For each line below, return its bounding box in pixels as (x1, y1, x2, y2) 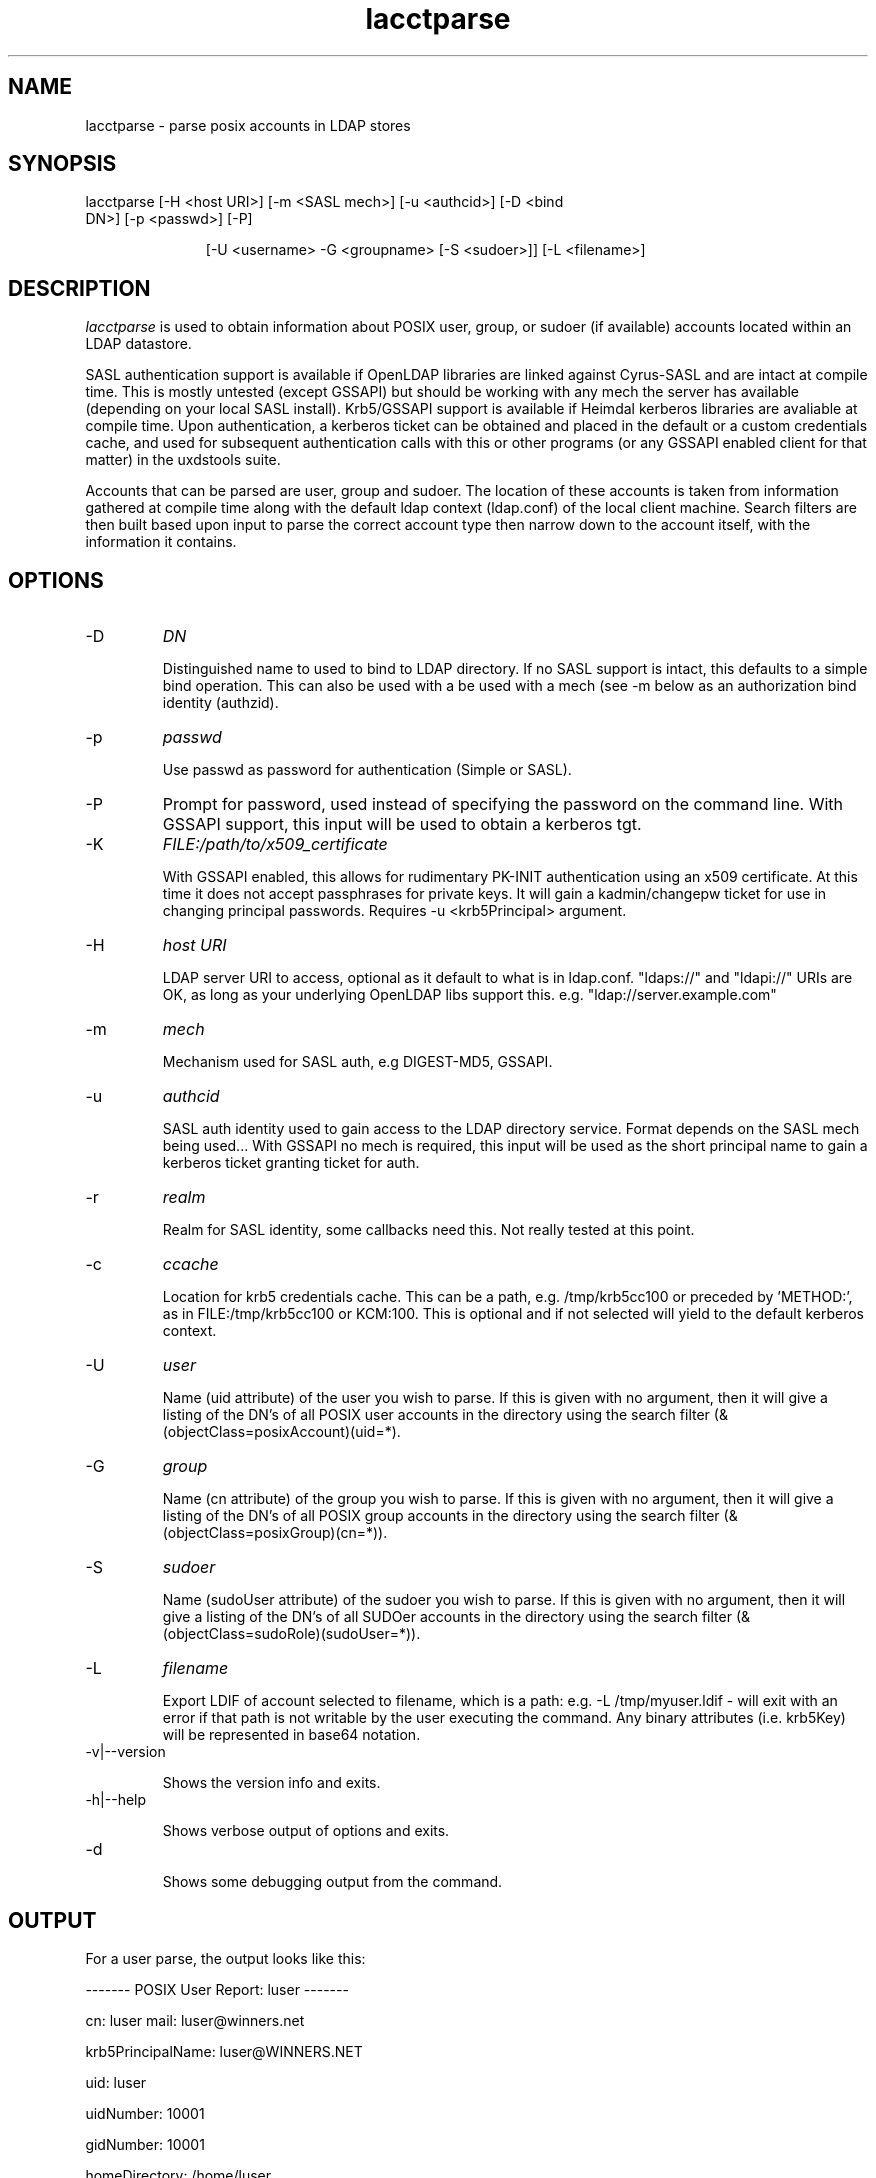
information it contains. (85, 533, 237, 551)
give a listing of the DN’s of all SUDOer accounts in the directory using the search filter (162, 1608, 732, 1626)
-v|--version (85, 1743, 166, 1761)
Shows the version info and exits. (162, 1774, 381, 1792)
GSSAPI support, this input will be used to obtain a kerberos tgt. (162, 814, 642, 835)
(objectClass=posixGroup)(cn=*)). (162, 1524, 388, 1542)
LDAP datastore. (85, 335, 192, 353)
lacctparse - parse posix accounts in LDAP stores (85, 116, 411, 134)
